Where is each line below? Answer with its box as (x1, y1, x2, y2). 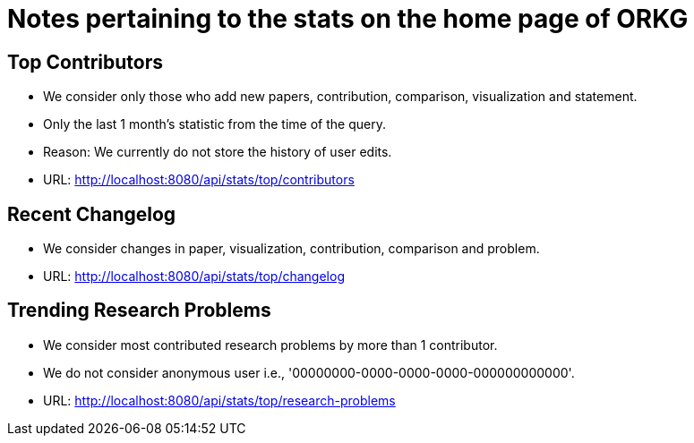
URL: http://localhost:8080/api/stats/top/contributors (43, 172, 355, 188)
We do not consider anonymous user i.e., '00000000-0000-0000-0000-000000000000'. (43, 364, 575, 380)
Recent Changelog (7, 202, 176, 226)
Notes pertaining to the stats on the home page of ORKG (7, 4, 689, 34)
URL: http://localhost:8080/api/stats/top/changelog (43, 268, 345, 285)
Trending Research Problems (7, 299, 271, 322)
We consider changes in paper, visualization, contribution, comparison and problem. (43, 241, 540, 257)
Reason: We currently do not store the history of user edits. (43, 144, 392, 160)
